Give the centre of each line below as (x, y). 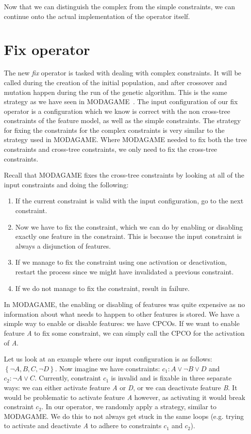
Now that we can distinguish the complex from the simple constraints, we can (120, 6)
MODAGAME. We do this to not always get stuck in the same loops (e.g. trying (124, 416)
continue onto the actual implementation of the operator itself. (97, 16)
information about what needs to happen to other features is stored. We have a (122, 314)
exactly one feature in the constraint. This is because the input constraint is (128, 236)
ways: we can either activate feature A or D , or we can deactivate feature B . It (121, 387)
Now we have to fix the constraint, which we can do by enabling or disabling (129, 226)
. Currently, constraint (68, 378)
